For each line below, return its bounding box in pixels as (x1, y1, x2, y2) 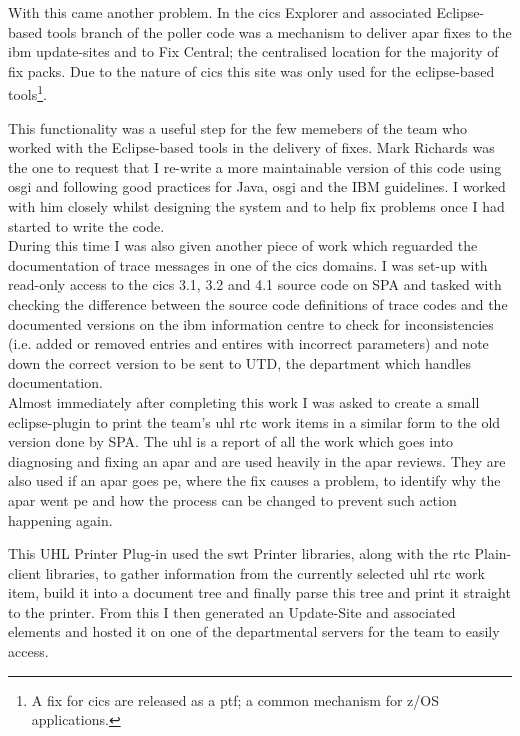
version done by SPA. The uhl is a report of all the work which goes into (8, 431, 454, 452)
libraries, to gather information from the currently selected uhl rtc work (45, 562, 485, 583)
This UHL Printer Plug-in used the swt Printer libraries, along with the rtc (8, 543, 470, 564)
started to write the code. (8, 215, 165, 236)
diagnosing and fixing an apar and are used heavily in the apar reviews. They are (8, 450, 506, 471)
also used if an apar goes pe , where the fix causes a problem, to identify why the (8, 470, 501, 491)
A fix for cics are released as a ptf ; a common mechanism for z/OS (31, 689, 439, 710)
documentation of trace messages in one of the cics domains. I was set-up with (8, 254, 488, 275)
